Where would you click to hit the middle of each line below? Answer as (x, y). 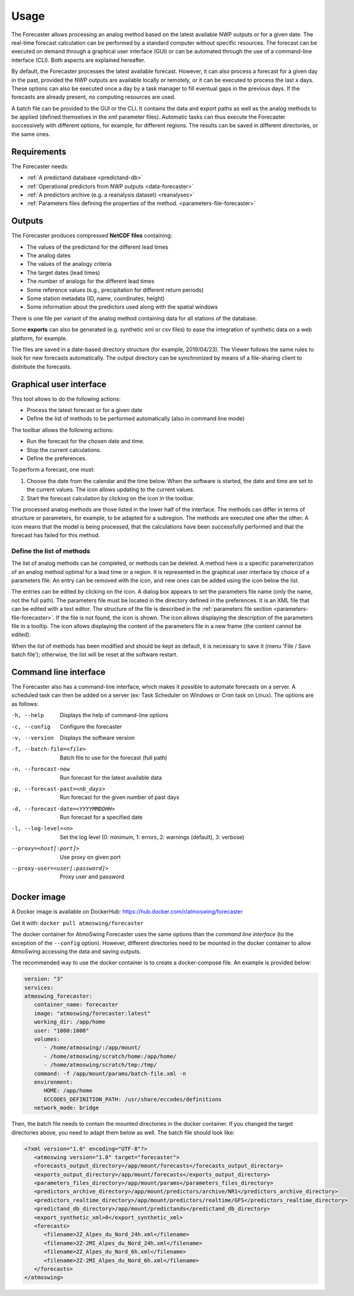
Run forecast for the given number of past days (120, 797)
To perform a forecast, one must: (53, 470)
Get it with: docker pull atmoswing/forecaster (78, 923)
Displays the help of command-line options (114, 715)
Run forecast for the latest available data (111, 777)
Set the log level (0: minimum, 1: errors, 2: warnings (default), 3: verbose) (152, 837)
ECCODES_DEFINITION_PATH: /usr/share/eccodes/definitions (133, 1099)
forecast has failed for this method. (56, 535)
